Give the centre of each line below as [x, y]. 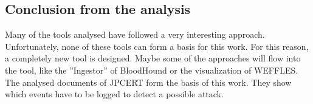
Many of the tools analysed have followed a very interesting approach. [135, 34]
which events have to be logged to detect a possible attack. [114, 94]
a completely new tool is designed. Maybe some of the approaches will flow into [153, 58]
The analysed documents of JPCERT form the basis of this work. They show [148, 82]
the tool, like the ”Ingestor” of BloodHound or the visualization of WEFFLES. [152, 70]
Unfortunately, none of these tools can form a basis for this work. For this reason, [157, 46]
